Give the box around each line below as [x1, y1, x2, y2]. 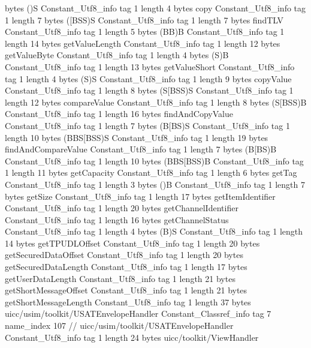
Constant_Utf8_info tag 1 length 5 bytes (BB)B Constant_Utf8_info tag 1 [5, 25, 285, 38]
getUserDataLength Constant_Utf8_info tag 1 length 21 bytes [5, 272, 235, 284]
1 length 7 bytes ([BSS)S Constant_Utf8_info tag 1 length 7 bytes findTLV [5, 13, 283, 26]
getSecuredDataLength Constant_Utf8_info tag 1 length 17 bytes [5, 260, 247, 273]
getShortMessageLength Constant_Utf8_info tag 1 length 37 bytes [5, 295, 251, 308]
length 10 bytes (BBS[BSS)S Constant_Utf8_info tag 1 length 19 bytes [5, 131, 268, 143]
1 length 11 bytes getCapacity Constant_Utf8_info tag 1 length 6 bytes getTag [5, 166, 297, 179]
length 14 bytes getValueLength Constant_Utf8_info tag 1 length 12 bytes [5, 37, 280, 49]
